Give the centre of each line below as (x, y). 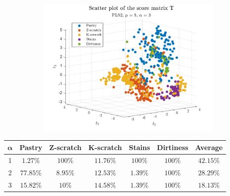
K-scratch (105, 147)
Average (209, 147)
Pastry (31, 147)
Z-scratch (65, 147)
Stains (139, 147)
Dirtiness (173, 147)
